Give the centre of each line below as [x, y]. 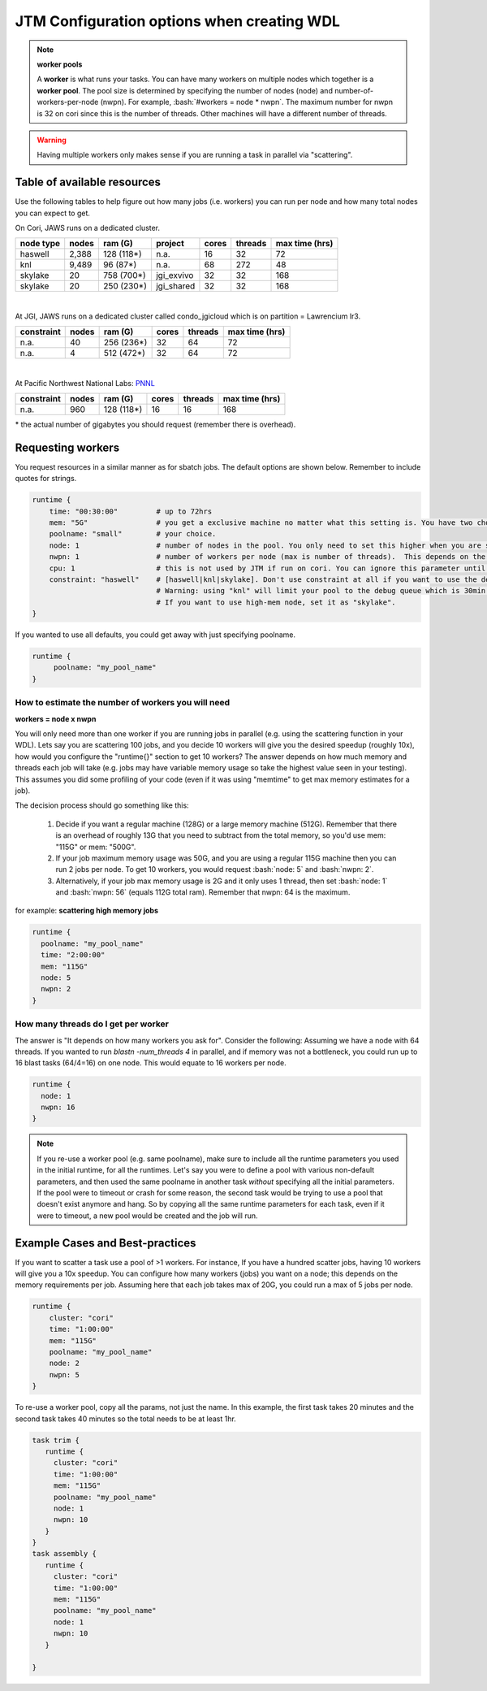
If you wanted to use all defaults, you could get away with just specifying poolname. [155, 635]
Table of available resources [88, 182]
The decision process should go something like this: [102, 805]
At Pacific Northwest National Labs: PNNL [85, 383]
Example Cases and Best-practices [106, 1243]
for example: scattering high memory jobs [86, 911]
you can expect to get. [53, 213]
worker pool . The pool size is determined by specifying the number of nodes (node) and [185, 90]
